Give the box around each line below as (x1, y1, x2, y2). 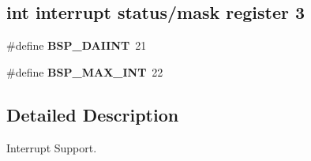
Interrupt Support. (6, 139, 97, 155)
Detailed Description (6, 102, 179, 126)
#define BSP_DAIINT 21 (6, 37, 147, 54)
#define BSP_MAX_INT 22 (6, 63, 163, 80)
